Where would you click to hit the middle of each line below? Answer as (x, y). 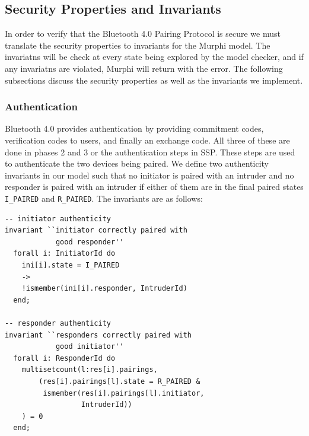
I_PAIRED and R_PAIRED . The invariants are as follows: (104, 198)
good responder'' (90, 242)
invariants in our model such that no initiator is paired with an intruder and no (149, 175)
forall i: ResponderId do (64, 358)
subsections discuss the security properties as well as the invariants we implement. (154, 80)
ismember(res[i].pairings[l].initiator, (124, 393)
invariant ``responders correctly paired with (98, 335)
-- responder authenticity (58, 323)
